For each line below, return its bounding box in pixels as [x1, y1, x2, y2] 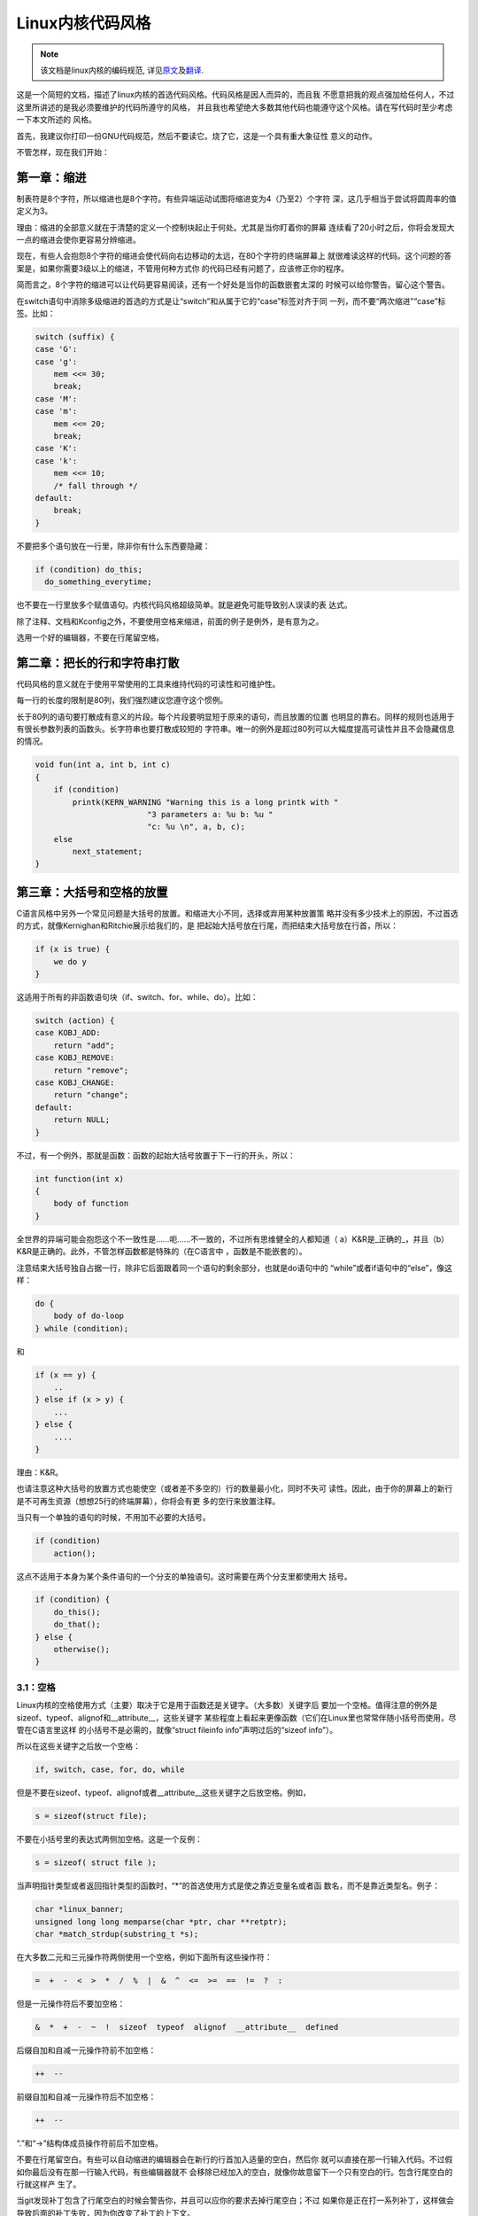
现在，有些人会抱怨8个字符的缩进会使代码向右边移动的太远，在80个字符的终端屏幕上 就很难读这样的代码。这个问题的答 [16, 251, 452, 261]
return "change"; [53, 1090, 129, 1100]
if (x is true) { [35, 944, 111, 955]
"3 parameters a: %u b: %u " [146, 809, 274, 819]
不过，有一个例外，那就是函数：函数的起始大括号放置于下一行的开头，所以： [16, 1150, 296, 1160]
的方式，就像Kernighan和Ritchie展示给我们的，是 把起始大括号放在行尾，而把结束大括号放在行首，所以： [16, 920, 398, 931]
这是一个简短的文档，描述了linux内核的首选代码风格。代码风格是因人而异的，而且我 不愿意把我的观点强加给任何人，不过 [16, 90, 455, 100]
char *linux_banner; [35, 1904, 124, 1915]
